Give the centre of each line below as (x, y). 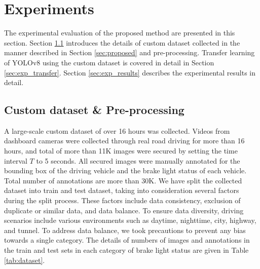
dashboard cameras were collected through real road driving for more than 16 (124, 141)
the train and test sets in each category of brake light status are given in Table (126, 250)
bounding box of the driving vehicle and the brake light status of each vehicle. (125, 170)
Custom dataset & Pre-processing (94, 110)
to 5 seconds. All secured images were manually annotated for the (138, 160)
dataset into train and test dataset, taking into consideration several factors (122, 190)
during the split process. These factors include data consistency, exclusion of (122, 200)
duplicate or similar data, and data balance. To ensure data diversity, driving (124, 210)
